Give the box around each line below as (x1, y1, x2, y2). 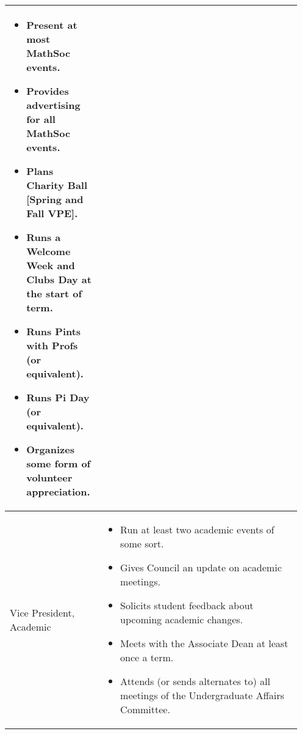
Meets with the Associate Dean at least (120, 636, 289, 650)
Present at (26, 18, 77, 32)
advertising (26, 98, 81, 112)
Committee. (120, 702, 170, 716)
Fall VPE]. (26, 206, 78, 220)
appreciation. (26, 484, 90, 499)
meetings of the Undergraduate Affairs (120, 688, 284, 702)
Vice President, (10, 605, 75, 620)
